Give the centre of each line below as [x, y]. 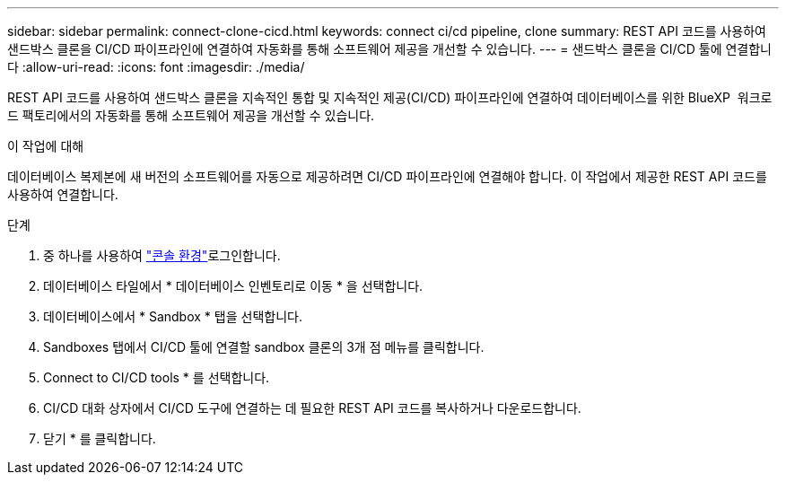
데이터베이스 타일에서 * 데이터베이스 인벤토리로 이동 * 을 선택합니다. [233, 286]
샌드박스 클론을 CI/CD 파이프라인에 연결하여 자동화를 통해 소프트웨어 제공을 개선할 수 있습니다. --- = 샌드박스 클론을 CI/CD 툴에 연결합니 [389, 49]
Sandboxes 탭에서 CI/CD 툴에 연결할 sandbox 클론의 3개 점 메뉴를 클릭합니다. [264, 347]
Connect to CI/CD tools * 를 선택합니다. [157, 377]
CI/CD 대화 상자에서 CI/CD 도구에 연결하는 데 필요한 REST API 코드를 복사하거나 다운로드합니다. [312, 408]
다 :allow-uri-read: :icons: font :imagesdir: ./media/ [156, 67]
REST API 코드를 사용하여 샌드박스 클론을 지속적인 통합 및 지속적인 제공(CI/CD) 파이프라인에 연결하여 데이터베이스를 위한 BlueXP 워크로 [390, 97]
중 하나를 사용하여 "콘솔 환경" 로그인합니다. [162, 255]
